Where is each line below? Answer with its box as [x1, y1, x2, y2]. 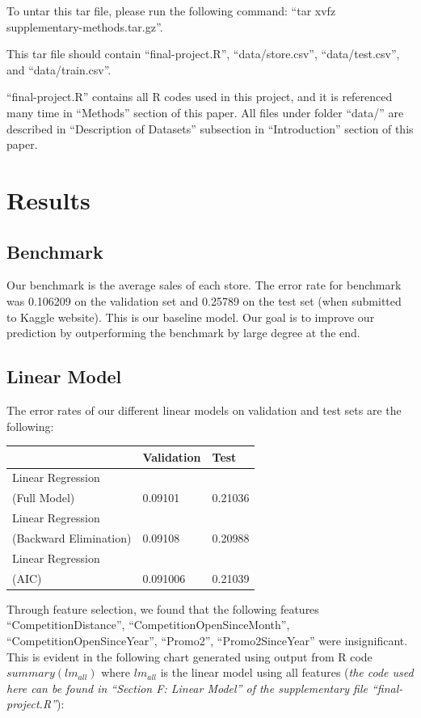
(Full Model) [12, 489, 75, 506]
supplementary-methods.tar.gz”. [6, 18, 163, 35]
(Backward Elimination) [12, 529, 132, 546]
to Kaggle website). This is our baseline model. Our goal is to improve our [6, 308, 375, 325]
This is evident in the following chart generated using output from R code [6, 648, 373, 665]
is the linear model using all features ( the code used [160, 664, 414, 681]
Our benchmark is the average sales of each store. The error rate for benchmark [6, 277, 402, 294]
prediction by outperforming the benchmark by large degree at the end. [6, 324, 360, 341]
